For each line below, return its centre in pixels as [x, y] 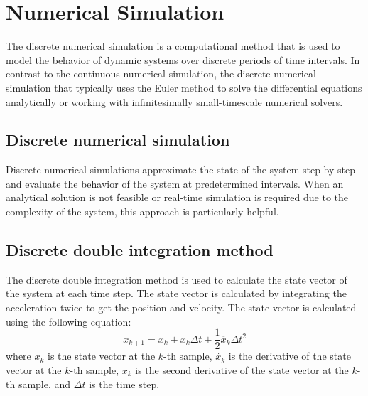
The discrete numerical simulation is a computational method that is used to [173, 46]
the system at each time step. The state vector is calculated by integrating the [176, 293]
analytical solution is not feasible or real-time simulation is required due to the [177, 197]
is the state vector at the [102, 356]
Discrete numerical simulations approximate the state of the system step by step [181, 170]
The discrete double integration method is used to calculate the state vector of [177, 279]
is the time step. [124, 384]
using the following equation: [69, 321]
